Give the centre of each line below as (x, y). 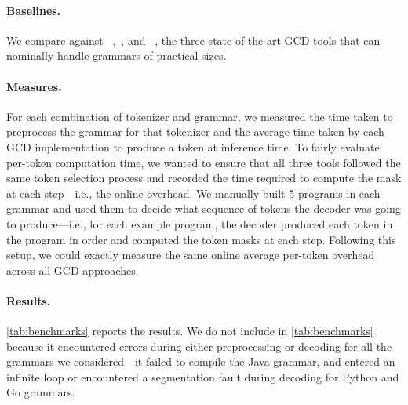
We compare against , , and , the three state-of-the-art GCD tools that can (193, 40)
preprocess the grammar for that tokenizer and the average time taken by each (195, 131)
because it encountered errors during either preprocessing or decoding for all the (199, 346)
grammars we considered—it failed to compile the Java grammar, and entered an (201, 361)
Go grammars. (41, 392)
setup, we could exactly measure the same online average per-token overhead (191, 255)
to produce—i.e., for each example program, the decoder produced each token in (200, 223)
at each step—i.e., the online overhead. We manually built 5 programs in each (193, 193)
